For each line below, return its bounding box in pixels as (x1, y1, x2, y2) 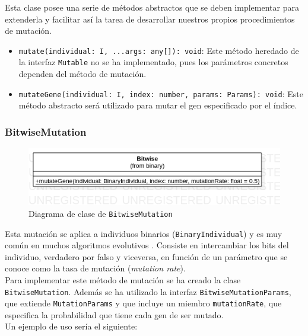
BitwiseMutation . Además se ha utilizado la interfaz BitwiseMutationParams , (5, 285, 291, 297)
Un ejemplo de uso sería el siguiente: (5, 320, 138, 332)
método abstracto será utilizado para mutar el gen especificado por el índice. (18, 99, 297, 111)
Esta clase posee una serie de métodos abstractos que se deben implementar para (5, 1, 299, 13)
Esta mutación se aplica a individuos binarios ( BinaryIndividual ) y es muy (5, 227, 282, 239)
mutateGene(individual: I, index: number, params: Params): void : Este (18, 87, 303, 100)
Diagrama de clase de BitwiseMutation (28, 207, 173, 219)
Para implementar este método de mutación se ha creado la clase (5, 273, 241, 286)
